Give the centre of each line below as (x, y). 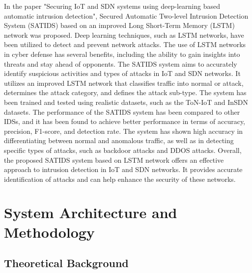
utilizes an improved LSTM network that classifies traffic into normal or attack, (124, 83)
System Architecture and (91, 212)
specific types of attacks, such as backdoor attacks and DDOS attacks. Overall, (123, 150)
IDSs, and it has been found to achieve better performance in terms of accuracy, (125, 121)
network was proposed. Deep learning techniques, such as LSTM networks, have (124, 35)
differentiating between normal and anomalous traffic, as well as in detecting (119, 140)
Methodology (49, 232)
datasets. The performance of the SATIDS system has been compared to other (122, 112)
